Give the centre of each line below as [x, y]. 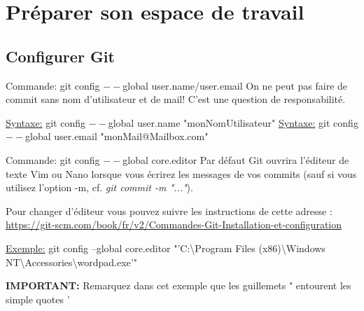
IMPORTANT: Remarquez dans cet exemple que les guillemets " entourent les [178, 285]
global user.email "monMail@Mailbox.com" [117, 136]
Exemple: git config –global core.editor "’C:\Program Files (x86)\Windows [166, 248]
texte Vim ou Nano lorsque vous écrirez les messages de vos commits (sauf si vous [181, 173]
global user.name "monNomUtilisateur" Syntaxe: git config [233, 122]
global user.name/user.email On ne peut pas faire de [235, 85]
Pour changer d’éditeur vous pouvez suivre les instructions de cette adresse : [169, 210]
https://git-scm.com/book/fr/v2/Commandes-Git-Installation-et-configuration [174, 224]
